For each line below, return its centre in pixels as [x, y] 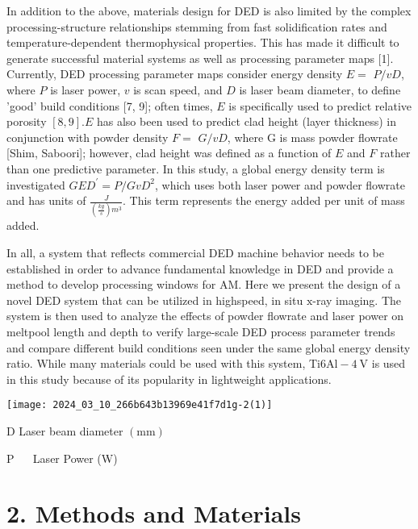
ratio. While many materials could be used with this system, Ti [163, 363]
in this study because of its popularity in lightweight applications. [169, 379]
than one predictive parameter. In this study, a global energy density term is [196, 168]
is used [389, 363]
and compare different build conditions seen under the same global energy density [209, 347]
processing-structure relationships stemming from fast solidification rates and [197, 26]
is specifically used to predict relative [320, 105]
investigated [36, 184]
